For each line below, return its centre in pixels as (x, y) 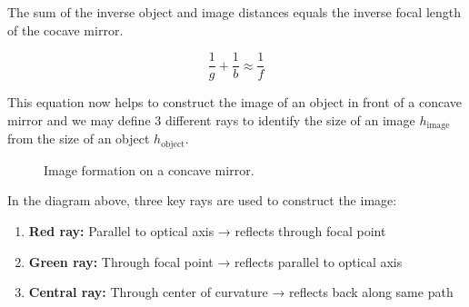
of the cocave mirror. (65, 30)
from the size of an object (79, 139)
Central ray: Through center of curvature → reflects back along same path (241, 292)
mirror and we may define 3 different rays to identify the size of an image (211, 119)
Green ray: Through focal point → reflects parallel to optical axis (215, 261)
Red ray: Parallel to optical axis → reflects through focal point (207, 230)
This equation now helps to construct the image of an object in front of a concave (235, 102)
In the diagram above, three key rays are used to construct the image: (202, 200)
